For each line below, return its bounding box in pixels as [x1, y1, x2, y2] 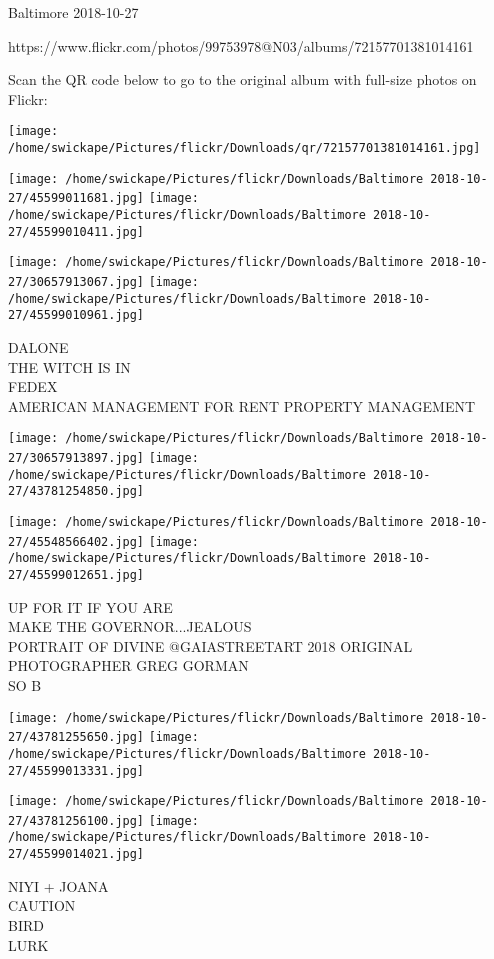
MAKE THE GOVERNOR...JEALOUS [8, 616, 252, 637]
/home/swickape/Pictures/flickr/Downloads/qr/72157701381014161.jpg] [8, 141, 481, 156]
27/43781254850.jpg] [8, 484, 145, 499]
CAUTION [8, 895, 76, 916]
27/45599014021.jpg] [8, 847, 145, 862]
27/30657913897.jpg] [8, 450, 145, 465]
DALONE [8, 336, 69, 357]
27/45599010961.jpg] [8, 308, 145, 323]
